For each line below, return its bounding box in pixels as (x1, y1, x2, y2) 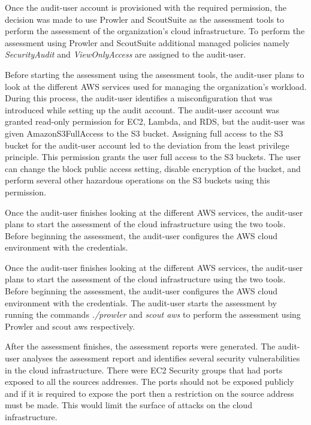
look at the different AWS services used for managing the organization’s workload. (5, 80, 307, 92)
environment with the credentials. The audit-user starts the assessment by (5, 296, 277, 309)
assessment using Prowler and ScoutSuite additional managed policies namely (5, 36, 290, 49)
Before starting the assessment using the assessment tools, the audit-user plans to (5, 68, 304, 80)
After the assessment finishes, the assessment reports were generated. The (5, 340, 276, 352)
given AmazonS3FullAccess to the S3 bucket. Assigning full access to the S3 (5, 126, 283, 139)
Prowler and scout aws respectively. (5, 319, 135, 332)
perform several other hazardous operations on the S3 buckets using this (5, 174, 270, 186)
